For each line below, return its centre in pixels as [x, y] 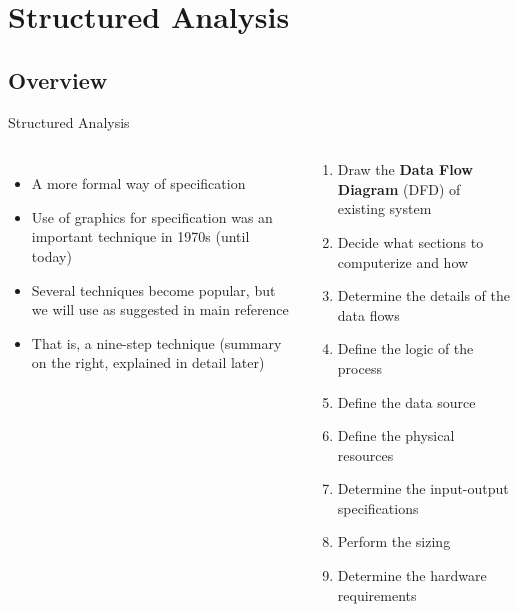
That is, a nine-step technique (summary [156, 342]
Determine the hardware [412, 575]
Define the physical [396, 435]
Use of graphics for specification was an [152, 216]
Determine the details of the [423, 295]
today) [51, 255]
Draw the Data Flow [405, 169]
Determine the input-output [423, 488]
